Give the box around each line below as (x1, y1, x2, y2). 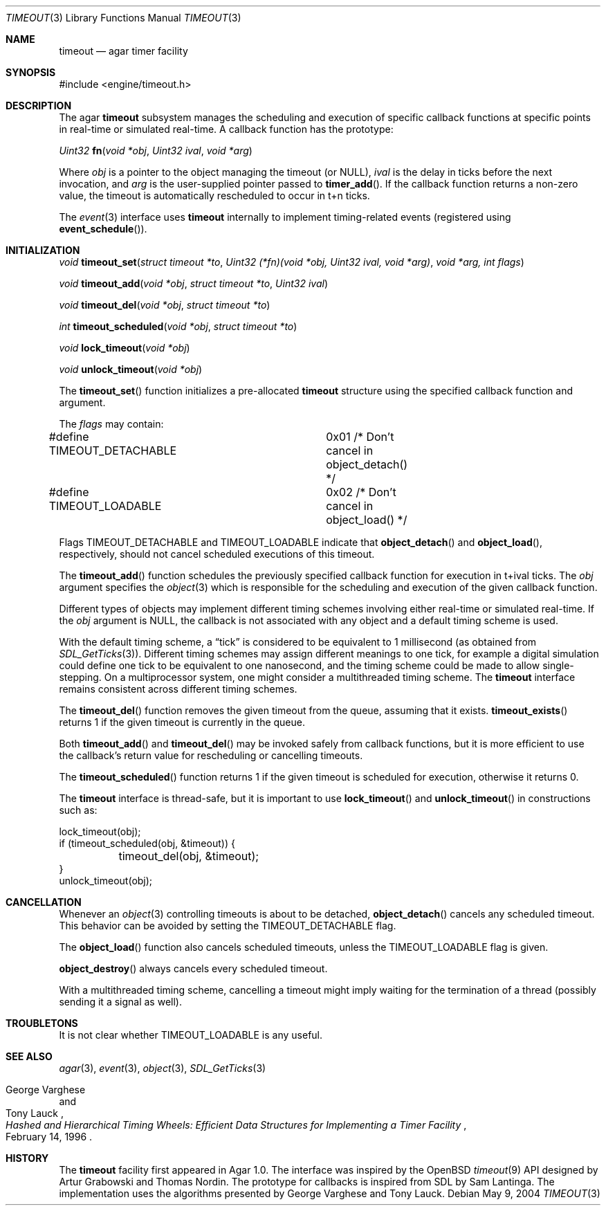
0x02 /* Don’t (326, 485, 396, 499)
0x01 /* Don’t (326, 430, 394, 444)
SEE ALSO (6, 1050, 53, 1062)
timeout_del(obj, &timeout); (118, 849, 259, 863)
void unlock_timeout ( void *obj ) (59, 363, 203, 375)
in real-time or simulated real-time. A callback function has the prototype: (59, 123, 394, 135)
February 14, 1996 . (6, 1131, 93, 1142)
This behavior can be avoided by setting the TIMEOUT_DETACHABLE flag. (59, 920, 396, 931)
